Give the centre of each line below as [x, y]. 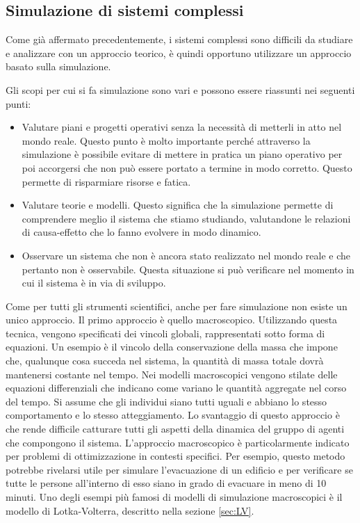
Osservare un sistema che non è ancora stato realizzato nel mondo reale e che [186, 255]
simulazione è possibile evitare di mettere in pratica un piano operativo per [182, 154]
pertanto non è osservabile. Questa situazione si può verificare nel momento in [188, 269]
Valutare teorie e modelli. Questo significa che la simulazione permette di [178, 205]
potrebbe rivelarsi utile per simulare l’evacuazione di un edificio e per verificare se [179, 469]
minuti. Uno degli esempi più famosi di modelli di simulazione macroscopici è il [174, 497]
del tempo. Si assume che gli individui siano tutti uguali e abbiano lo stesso [166, 401]
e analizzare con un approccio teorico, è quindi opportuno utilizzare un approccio [179, 53]
